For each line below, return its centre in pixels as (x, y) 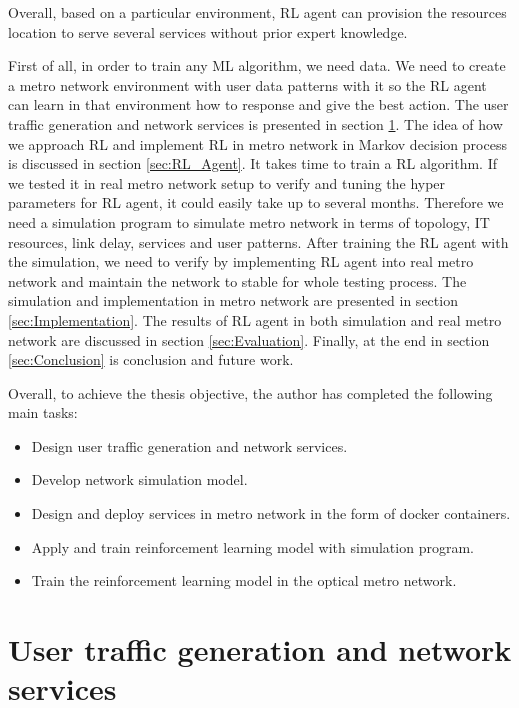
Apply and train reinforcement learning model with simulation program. (252, 546)
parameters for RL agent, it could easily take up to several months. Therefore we (256, 202)
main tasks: (43, 412)
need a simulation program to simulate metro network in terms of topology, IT (249, 221)
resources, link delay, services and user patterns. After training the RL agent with (258, 241)
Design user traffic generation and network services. (189, 445)
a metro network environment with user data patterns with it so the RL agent (247, 84)
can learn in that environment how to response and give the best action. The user (258, 104)
